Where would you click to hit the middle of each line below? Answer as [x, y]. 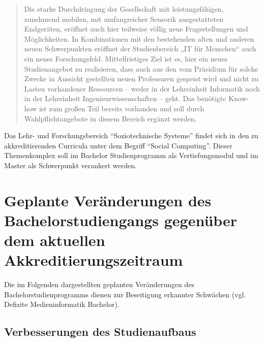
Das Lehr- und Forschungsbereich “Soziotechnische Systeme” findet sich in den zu [131, 135]
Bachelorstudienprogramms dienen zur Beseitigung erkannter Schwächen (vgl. [125, 294]
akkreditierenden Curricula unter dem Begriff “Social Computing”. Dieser [118, 145]
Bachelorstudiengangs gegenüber [121, 220]
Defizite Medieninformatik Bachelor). [62, 304]
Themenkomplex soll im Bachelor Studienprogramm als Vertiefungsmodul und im [131, 155]
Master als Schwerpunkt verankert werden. [70, 165]
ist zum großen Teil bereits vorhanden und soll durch [122, 108]
